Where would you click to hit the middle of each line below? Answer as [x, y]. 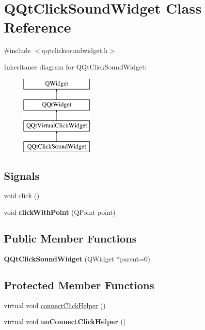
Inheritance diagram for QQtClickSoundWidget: [75, 66]
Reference [38, 27]
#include [17, 50]
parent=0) [135, 258]
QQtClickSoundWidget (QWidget [59, 258]
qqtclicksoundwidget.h [75, 50]
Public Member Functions [70, 238]
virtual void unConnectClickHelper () [65, 321]
